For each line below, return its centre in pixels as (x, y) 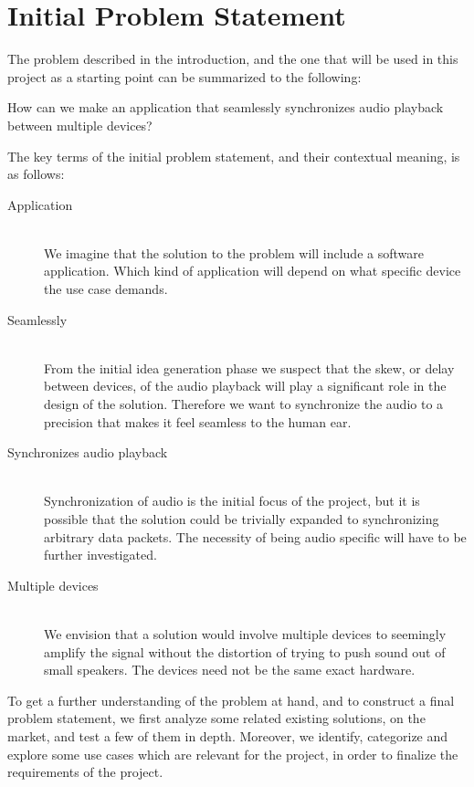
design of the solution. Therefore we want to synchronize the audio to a (244, 404)
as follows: (36, 174)
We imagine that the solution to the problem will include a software (234, 252)
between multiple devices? (80, 125)
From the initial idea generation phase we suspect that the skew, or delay (249, 367)
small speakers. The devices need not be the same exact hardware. (230, 670)
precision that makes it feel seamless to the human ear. (198, 421)
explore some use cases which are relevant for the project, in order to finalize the (233, 754)
